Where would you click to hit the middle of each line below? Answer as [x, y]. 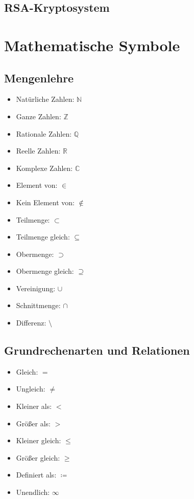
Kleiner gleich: [39, 440]
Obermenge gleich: [45, 271]
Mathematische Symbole [92, 45]
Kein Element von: [45, 202]
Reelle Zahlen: [38, 151]
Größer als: [33, 423]
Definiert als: [36, 475]
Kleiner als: [34, 406]
